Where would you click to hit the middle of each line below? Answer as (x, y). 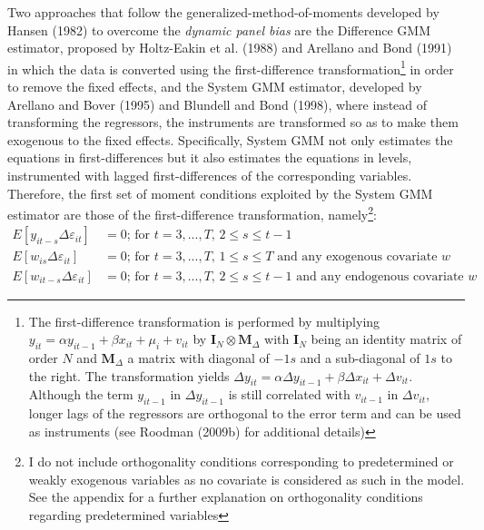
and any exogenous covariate (357, 257)
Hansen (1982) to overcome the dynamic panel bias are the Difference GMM (219, 29)
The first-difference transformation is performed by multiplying (204, 321)
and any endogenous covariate (380, 276)
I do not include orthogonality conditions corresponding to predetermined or (241, 461)
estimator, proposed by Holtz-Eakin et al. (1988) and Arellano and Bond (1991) (230, 48)
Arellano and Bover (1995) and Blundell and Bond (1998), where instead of (217, 104)
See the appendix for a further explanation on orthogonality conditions (226, 497)
